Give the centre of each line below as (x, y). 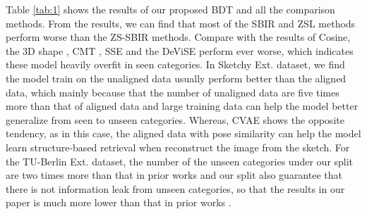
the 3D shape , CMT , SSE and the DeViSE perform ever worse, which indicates (180, 50)
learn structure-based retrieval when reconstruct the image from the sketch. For (178, 147)
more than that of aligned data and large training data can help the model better (182, 106)
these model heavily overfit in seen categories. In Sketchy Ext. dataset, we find (175, 64)
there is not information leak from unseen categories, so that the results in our (175, 188)
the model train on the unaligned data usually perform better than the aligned (176, 78)
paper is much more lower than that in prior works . (119, 202)
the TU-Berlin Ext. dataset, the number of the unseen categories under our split (180, 161)
